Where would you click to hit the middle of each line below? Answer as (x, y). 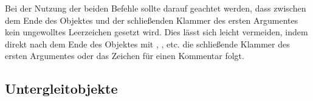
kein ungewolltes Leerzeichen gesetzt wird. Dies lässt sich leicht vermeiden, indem (156, 32)
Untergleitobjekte (61, 89)
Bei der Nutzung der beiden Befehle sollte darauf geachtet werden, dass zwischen (156, 8)
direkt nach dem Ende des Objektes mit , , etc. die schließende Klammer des (147, 44)
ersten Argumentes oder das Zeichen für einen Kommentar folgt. (125, 56)
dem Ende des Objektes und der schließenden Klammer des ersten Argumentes (152, 20)
